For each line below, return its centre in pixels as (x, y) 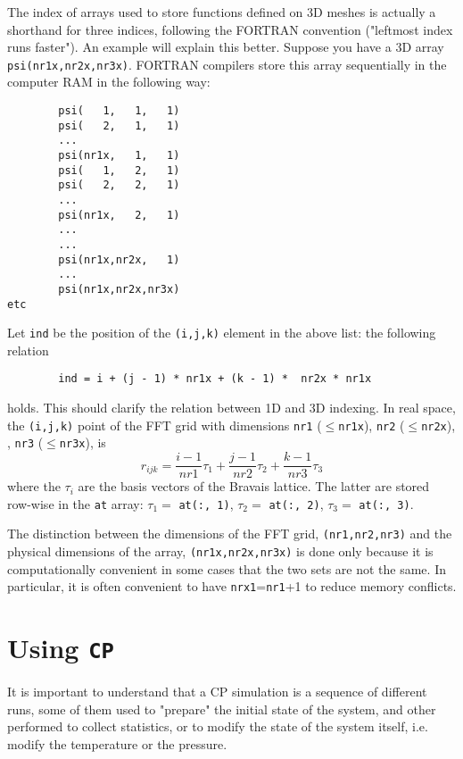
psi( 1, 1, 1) (119, 111)
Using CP (61, 648)
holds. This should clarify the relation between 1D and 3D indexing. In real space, (231, 408)
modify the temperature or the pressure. (117, 743)
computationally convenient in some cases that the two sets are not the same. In (227, 568)
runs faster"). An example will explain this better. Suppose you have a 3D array (226, 47)
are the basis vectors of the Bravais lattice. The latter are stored (254, 486)
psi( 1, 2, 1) (119, 170)
